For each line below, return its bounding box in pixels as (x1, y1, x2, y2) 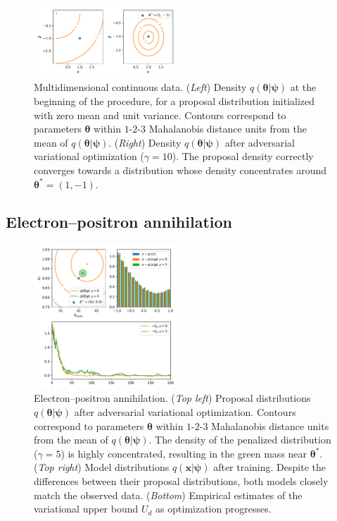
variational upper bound (34, 501, 139, 516)
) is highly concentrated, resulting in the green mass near (61, 446, 307, 460)
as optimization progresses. (155, 501, 272, 516)
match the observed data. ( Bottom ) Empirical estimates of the (34, 487, 303, 502)
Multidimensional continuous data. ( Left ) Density (34, 80, 247, 94)
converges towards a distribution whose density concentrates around (34, 162, 326, 177)
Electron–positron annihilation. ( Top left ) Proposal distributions (34, 391, 311, 405)
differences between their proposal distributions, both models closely (34, 473, 329, 488)
